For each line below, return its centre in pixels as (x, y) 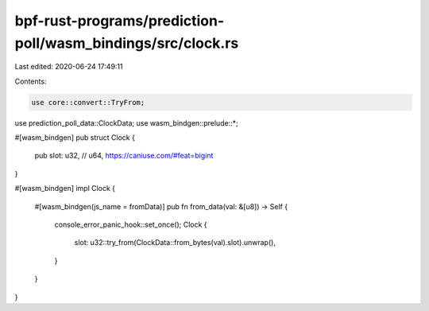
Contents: (31, 81)
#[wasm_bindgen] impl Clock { (65, 189)
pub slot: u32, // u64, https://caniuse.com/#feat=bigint (124, 156)
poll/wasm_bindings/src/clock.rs (127, 43)
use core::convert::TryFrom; (88, 102)
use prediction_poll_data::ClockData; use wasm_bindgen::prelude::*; (126, 122)
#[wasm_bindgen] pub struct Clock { (75, 138)
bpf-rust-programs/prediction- (120, 21)
